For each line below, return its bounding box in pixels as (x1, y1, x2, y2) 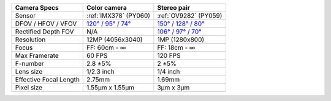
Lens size (15, 68, 43, 75)
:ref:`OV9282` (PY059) (157, 12, 223, 19)
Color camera (86, 4, 127, 12)
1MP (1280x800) (157, 35, 205, 44)
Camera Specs (15, 4, 59, 12)
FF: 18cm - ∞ (157, 43, 196, 52)
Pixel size (15, 83, 43, 91)
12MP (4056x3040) (86, 35, 143, 44)
